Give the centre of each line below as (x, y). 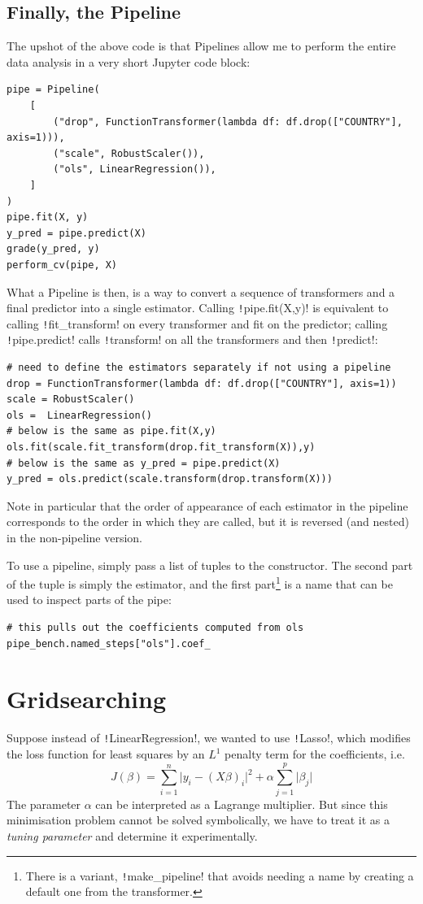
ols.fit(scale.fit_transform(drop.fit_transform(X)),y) (161, 448)
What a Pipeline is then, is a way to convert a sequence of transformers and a (201, 291)
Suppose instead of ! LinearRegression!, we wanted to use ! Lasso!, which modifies (209, 738)
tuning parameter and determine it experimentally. (132, 835)
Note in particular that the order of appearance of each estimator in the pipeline (207, 505)
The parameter (44, 804)
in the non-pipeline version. (74, 538)
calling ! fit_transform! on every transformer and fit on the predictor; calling (197, 323)
